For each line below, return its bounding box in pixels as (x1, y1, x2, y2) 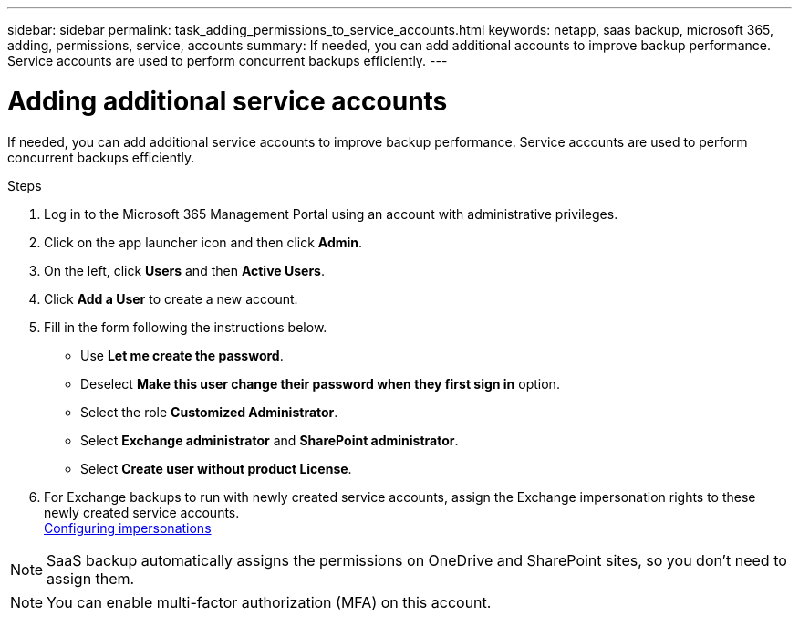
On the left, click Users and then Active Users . (44, 262, 325, 278)
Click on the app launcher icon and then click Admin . (44, 234, 363, 250)
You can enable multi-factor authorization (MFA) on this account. (47, 592, 492, 612)
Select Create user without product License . (80, 460, 352, 476)
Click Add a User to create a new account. (44, 290, 298, 307)
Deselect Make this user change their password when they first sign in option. (80, 375, 560, 392)
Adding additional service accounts (7, 85, 448, 117)
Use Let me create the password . (80, 347, 284, 363)
